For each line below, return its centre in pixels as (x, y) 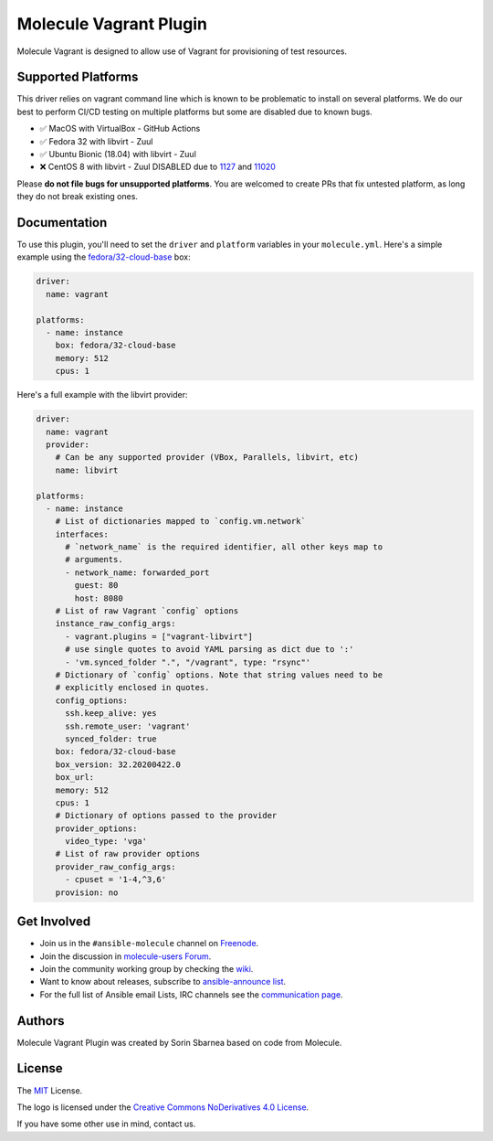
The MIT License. (50, 1090)
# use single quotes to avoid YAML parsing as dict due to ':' (210, 650)
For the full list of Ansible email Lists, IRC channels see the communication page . (191, 994)
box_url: (75, 778)
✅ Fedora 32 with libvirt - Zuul (96, 141)
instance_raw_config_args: (116, 624)
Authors (41, 1021)
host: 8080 (99, 598)
